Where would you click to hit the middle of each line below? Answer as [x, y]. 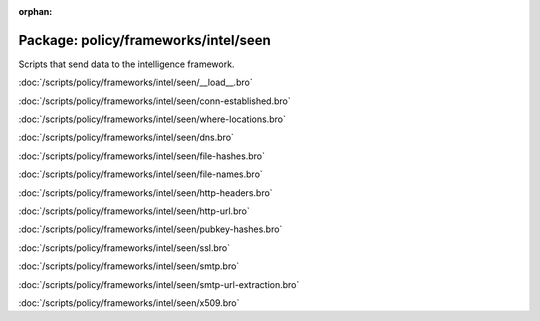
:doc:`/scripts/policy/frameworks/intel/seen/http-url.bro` [134, 211]
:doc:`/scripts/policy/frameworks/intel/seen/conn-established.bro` [154, 101]
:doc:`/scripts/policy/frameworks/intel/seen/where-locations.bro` [152, 119]
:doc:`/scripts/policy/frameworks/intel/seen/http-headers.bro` [146, 192]
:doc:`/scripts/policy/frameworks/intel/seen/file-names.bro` [141, 174]
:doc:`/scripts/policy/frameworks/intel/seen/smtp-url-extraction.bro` [159, 284]
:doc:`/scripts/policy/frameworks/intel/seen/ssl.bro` [124, 247]
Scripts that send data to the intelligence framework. [126, 64]
